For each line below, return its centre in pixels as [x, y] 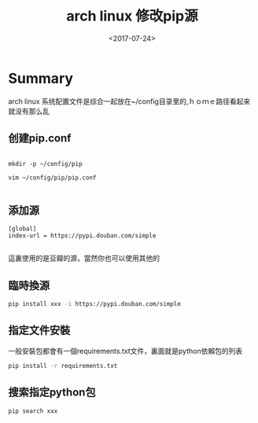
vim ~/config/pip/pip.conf [52, 178]
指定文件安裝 [39, 331]
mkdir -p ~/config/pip [45, 164]
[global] [22, 229]
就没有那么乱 [29, 111]
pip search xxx [33, 411]
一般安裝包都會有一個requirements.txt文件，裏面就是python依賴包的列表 [125, 351]
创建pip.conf [40, 138]
